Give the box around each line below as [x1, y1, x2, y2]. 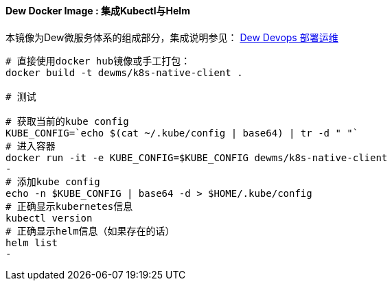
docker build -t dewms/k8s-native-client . [5, 67, 243, 78]
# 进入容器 [5, 140, 56, 152]
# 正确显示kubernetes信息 [5, 200, 133, 212]
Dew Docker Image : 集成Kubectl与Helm [5, 5, 190, 16]
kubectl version [5, 212, 93, 224]
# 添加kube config [5, 176, 100, 187]
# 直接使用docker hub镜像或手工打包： [5, 55, 191, 67]
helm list [5, 237, 58, 248]
